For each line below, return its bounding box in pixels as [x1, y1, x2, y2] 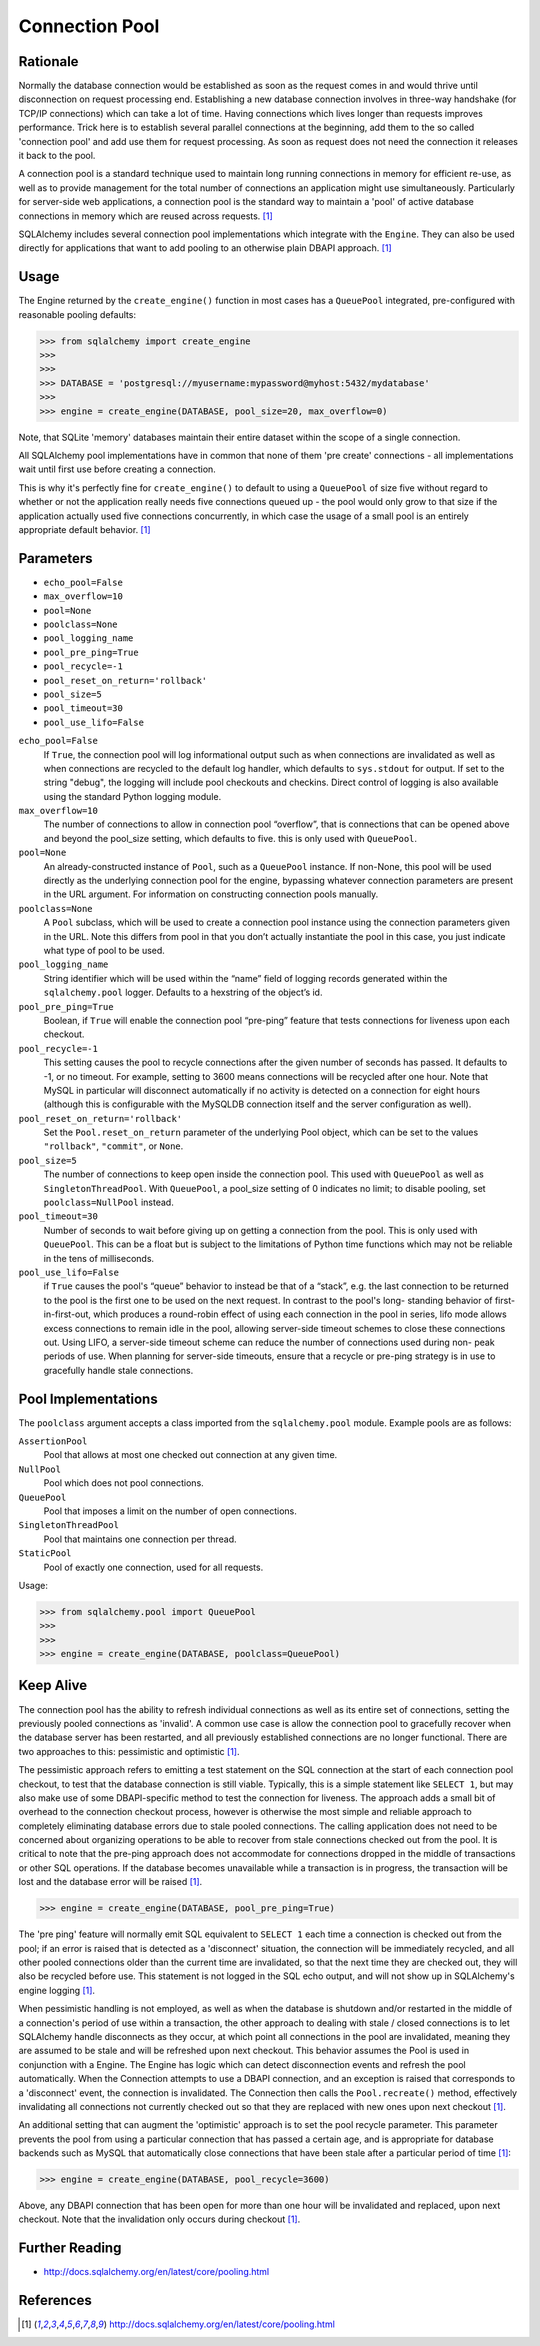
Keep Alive [18, 1677, 88, 1694]
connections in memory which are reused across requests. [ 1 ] [18, 210, 274, 222]
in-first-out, [43, 1308, 92, 1320]
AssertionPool [18, 1436, 88, 1447]
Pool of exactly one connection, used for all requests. [43, 1561, 264, 1573]
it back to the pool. [18, 150, 96, 162]
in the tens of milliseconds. [43, 1252, 155, 1264]
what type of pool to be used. [43, 944, 165, 956]
